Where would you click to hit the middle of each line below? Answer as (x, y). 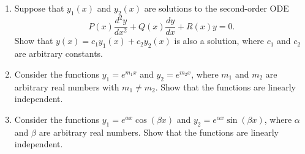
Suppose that (39, 8)
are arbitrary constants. (59, 53)
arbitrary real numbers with (67, 86)
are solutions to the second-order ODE (217, 8)
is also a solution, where (219, 41)
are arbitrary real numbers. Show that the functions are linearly (159, 132)
